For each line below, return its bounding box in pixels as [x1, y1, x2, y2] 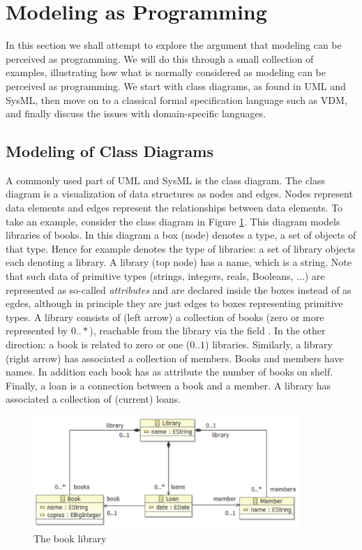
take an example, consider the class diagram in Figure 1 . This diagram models [6, 214, 340, 228]
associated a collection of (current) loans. [6, 392, 181, 406]
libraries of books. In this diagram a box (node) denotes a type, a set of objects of [6, 228, 356, 242]
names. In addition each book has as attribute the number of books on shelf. [6, 364, 333, 379]
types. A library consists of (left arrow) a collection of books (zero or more [6, 309, 324, 324]
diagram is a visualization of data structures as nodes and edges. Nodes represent [6, 186, 353, 201]
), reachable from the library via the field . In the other [89, 323, 326, 338]
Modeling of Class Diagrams [6, 140, 213, 162]
